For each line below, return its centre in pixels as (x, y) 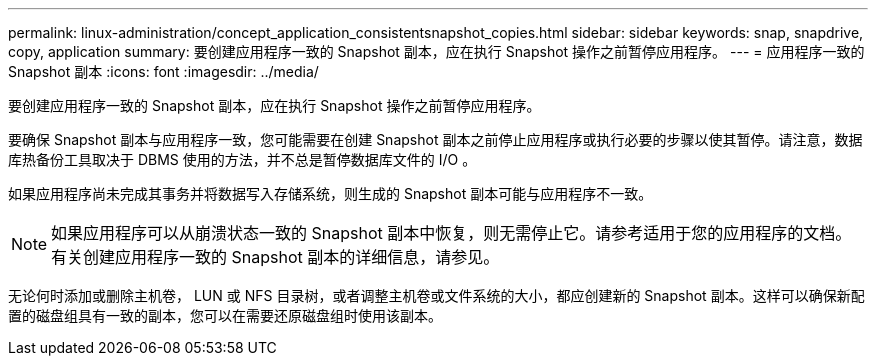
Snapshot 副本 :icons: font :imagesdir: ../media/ (163, 71)
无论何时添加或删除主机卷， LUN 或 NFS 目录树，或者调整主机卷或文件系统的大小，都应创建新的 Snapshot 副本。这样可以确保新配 (436, 295)
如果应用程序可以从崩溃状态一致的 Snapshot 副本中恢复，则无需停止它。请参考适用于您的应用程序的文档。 (451, 233)
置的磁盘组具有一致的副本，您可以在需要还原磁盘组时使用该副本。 (225, 315)
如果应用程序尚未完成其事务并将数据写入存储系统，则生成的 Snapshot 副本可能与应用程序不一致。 (330, 193)
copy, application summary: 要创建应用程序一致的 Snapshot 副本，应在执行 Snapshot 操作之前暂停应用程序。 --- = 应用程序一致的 (436, 51)
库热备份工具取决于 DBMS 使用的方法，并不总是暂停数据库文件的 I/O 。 (242, 159)
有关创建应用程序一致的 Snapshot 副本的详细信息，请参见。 (275, 257)
